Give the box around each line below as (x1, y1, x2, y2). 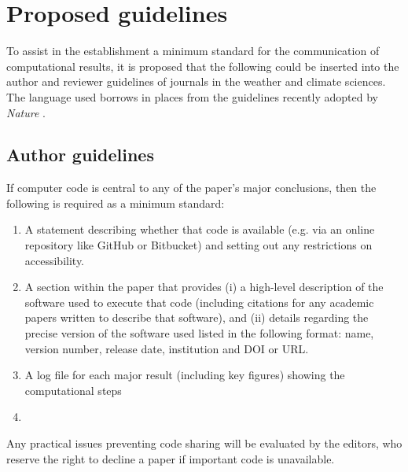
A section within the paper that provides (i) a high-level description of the (24, 278, 384, 295)
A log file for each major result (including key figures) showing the (24, 367, 345, 383)
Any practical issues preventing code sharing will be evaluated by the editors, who (6, 435, 402, 452)
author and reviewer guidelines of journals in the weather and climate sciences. (6, 73, 386, 90)
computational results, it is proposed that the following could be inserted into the (6, 57, 399, 74)
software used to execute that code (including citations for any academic (24, 293, 374, 310)
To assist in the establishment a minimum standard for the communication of (6, 42, 380, 59)
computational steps (24, 382, 122, 398)
